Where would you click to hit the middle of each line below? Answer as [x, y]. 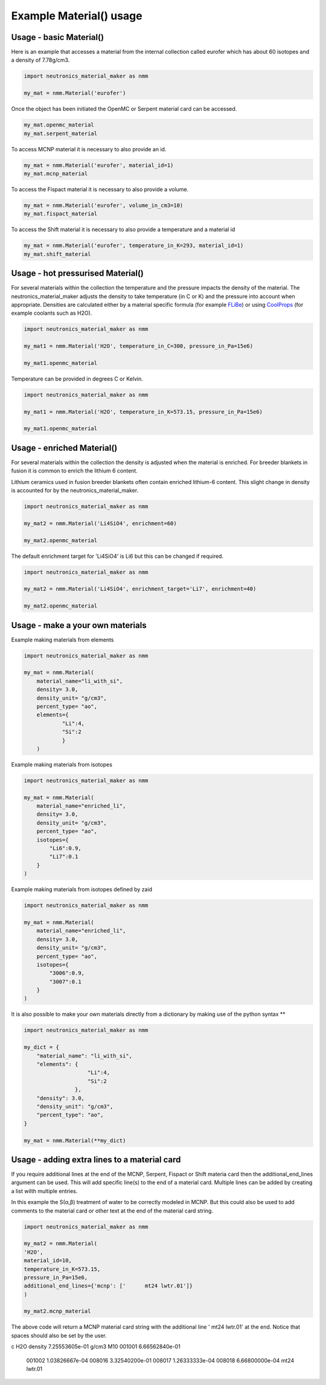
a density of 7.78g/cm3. [40, 60]
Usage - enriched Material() [64, 448]
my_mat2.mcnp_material [57, 1311]
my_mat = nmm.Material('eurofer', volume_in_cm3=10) [104, 205]
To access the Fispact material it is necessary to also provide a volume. [100, 189]
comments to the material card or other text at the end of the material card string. [112, 1211]
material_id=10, [48, 1261]
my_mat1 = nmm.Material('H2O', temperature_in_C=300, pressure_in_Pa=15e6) [139, 346]
